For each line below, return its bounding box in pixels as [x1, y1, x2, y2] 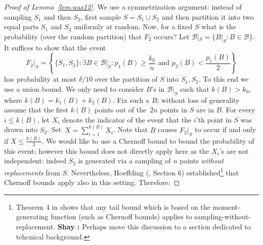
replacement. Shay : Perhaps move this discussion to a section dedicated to [16, 221, 251, 231]
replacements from [4, 167, 60, 177]
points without [180, 155, 224, 166]
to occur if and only [195, 124, 256, 135]
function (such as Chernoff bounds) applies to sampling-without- [51, 211, 251, 222]
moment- [212, 201, 240, 212]
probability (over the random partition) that [4, 31, 142, 41]
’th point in [196, 114, 232, 125]
